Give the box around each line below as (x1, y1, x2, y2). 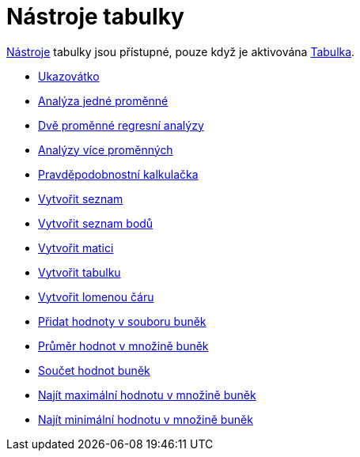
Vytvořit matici (38, 240, 114, 255)
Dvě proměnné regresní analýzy (38, 118, 204, 132)
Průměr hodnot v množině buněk (38, 338, 209, 353)
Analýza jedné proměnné (38, 93, 169, 108)
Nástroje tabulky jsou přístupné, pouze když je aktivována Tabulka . (6, 44, 355, 59)
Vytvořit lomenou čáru (38, 289, 154, 304)
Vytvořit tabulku (38, 265, 121, 279)
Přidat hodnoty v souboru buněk (38, 314, 207, 328)
